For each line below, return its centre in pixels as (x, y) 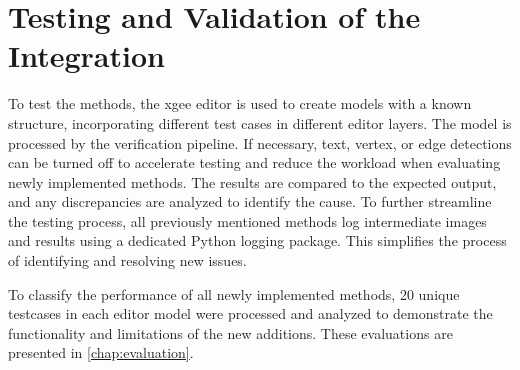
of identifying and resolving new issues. (127, 260)
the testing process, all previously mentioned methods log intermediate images (247, 220)
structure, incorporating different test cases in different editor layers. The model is (260, 122)
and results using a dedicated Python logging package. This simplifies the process (257, 240)
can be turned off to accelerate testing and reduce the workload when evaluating (254, 162)
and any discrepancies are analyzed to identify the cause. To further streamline (250, 201)
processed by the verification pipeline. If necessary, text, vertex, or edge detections (260, 142)
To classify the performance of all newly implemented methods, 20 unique (234, 293)
